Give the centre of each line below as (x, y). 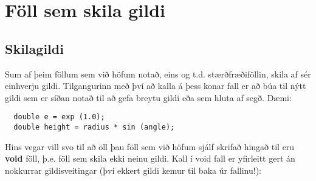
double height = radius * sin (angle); (94, 127)
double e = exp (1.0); (59, 117)
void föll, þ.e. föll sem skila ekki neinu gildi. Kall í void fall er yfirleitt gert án (150, 158)
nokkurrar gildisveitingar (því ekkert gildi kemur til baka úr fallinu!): (133, 170)
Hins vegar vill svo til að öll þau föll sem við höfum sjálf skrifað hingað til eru (150, 146)
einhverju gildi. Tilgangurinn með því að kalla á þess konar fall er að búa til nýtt (156, 86)
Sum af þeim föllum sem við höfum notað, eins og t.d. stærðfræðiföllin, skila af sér (158, 74)
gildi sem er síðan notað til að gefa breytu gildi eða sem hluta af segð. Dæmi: (148, 97)
